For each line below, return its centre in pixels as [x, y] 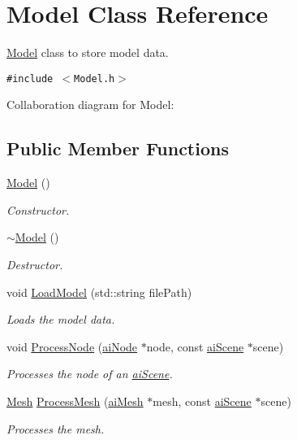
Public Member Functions [118, 148]
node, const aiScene [195, 346]
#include [30, 78]
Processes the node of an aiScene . [90, 374]
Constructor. [38, 209]
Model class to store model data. [88, 52]
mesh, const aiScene [202, 401]
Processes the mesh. [56, 428]
